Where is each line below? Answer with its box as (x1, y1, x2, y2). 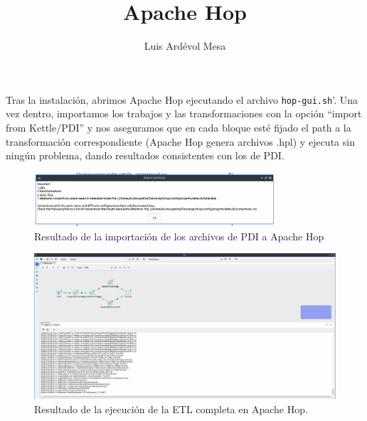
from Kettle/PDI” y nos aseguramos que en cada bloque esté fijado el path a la (6, 119, 351, 134)
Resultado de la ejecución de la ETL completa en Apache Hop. (34, 401, 308, 416)
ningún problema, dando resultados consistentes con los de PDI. (6, 148, 284, 163)
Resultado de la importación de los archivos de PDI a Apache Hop (34, 228, 324, 243)
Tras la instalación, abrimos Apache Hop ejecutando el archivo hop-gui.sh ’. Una (6, 92, 358, 107)
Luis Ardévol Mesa (144, 38, 226, 53)
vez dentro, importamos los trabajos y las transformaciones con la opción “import (6, 106, 362, 121)
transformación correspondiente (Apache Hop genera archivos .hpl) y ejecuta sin (6, 134, 355, 149)
